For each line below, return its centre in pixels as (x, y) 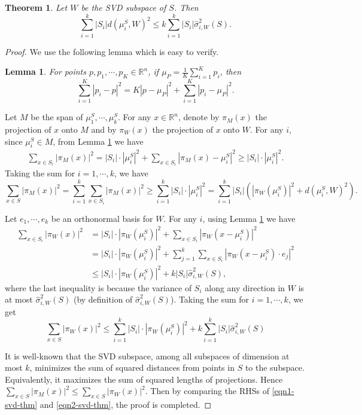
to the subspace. (275, 367)
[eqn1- (283, 391)
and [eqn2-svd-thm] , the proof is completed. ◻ (126, 405)
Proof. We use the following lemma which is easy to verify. (112, 51)
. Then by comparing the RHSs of (207, 391)
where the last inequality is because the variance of (98, 287)
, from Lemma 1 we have (98, 141)
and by (104, 129)
